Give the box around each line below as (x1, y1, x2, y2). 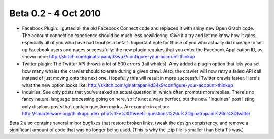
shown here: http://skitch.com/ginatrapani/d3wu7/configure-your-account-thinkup (22, 54, 195, 60)
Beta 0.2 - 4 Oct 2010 (9, 8, 101, 19)
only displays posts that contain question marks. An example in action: (22, 103, 169, 109)
